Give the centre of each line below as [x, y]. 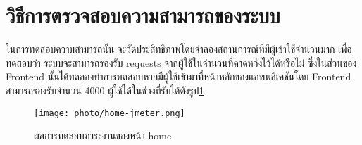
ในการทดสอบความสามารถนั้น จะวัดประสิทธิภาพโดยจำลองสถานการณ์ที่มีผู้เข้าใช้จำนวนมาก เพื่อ [179, 49]
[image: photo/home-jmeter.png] [110, 113]
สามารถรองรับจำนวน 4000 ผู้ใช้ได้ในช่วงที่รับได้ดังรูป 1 [105, 90]
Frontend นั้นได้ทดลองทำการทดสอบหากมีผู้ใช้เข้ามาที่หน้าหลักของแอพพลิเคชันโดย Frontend [179, 76]
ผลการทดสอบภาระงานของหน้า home [103, 135]
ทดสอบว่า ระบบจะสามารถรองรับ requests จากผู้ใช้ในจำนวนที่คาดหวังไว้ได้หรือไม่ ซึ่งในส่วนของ [181, 62]
